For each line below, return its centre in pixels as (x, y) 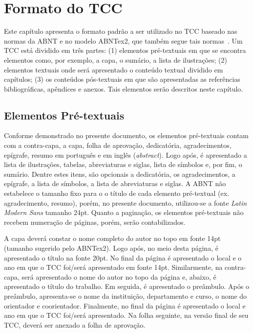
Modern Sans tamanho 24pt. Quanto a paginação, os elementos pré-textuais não (124, 212)
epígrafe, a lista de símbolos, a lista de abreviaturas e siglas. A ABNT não (115, 183)
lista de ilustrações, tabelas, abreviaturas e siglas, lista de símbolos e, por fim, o (123, 164)
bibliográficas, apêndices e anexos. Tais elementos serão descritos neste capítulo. (124, 88)
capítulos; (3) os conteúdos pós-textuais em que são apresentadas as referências (122, 79)
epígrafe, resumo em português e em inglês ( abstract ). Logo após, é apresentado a (126, 155)
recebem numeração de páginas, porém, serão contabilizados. (95, 222)
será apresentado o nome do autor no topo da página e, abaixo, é (119, 276)
